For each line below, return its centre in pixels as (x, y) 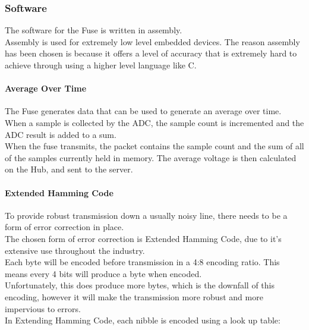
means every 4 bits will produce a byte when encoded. (103, 273)
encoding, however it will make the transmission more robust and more (134, 296)
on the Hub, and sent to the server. (69, 169)
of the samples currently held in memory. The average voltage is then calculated (151, 157)
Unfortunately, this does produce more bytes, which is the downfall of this (140, 285)
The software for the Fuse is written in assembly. (94, 30)
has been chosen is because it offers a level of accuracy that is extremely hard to (151, 53)
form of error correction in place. (64, 227)
